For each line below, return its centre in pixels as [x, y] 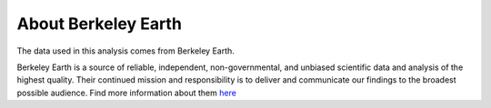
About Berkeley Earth [99, 24]
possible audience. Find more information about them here [126, 93]
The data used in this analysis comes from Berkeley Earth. [126, 51]
